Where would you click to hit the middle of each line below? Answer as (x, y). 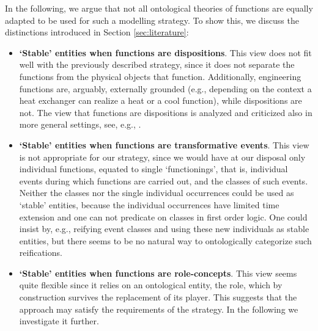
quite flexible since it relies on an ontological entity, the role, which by (151, 285)
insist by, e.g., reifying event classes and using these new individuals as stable (164, 229)
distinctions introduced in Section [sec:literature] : (97, 32)
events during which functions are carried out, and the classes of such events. (164, 180)
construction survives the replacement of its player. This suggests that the (158, 297)
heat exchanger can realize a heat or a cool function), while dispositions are (161, 100)
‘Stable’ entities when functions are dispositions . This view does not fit (165, 52)
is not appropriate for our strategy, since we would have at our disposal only (162, 157)
